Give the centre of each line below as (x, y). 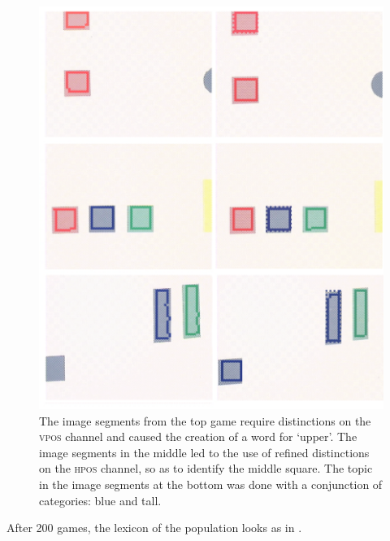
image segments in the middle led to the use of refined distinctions (204, 452)
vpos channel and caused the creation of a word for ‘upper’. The (198, 436)
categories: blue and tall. (100, 500)
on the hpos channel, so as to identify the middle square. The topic (206, 468)
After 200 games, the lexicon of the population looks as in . (154, 528)
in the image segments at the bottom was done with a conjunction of (211, 484)
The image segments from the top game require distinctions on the (205, 420)
